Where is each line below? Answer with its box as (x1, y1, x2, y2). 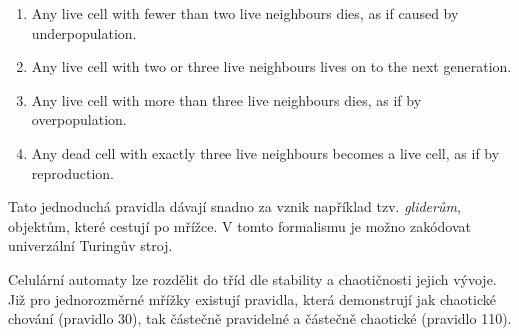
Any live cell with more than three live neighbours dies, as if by (31, 89, 422, 110)
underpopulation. (31, 22, 137, 43)
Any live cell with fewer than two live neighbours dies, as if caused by (31, 3, 459, 23)
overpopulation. (31, 109, 127, 130)
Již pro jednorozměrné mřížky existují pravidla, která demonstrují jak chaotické (8, 288, 496, 309)
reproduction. (31, 162, 114, 183)
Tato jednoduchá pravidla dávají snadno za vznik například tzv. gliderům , (8, 196, 461, 217)
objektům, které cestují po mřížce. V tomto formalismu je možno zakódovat (8, 215, 472, 236)
